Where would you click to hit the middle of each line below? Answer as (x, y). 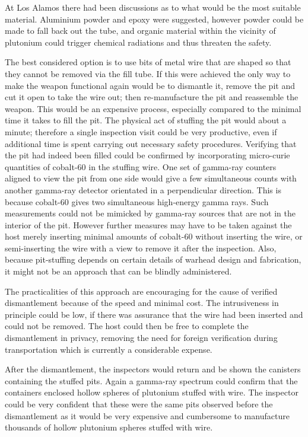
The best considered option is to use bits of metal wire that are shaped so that (148, 62)
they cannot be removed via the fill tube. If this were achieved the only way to (148, 73)
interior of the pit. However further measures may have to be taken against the (148, 224)
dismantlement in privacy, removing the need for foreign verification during (141, 338)
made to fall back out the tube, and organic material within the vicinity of (140, 31)
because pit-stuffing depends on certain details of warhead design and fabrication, (153, 259)
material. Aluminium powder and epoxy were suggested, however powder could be (154, 19)
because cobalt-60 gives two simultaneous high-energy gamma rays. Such (137, 201)
